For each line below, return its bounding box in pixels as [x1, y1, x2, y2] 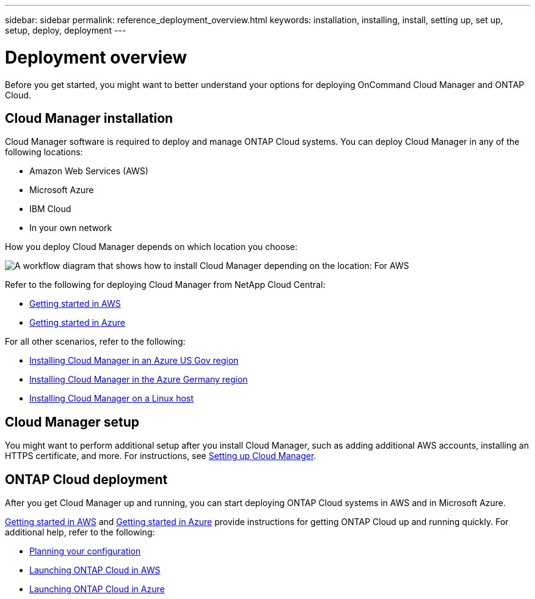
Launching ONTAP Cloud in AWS [29, 565, 161, 576]
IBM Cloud [29, 204, 71, 215]
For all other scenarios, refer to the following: [5, 336, 186, 347]
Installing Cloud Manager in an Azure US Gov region [29, 355, 239, 366]
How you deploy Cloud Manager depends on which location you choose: [5, 241, 297, 252]
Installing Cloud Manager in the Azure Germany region [29, 374, 248, 385]
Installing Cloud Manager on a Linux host [29, 393, 194, 404]
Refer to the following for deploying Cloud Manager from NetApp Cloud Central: [5, 279, 326, 290]
